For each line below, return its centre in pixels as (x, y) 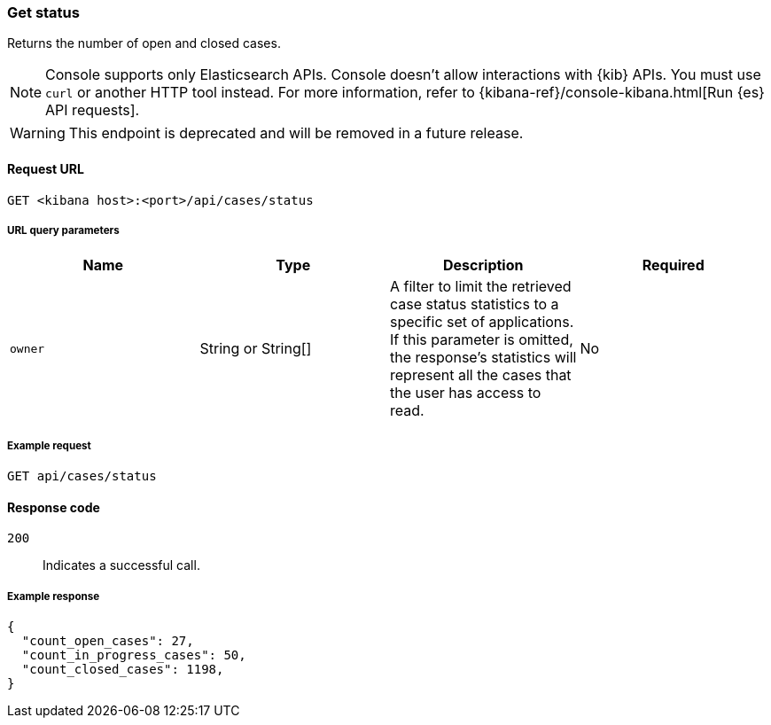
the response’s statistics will (483, 358)
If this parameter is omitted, (482, 340)
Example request (49, 445)
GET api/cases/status (82, 476)
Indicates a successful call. (121, 565)
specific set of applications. (482, 322)
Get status (43, 12)
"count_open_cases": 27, (108, 641)
